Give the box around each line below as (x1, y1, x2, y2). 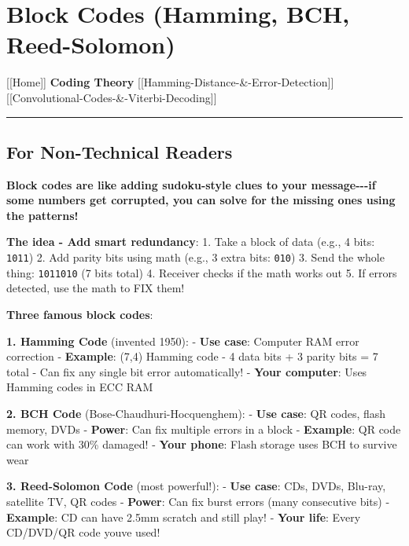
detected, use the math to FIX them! (6, 280, 185, 296)
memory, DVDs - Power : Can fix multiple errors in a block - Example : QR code (6, 420, 401, 437)
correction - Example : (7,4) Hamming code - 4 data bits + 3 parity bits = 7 (6, 348, 378, 365)
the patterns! (6, 207, 79, 223)
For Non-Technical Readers (6, 139, 233, 163)
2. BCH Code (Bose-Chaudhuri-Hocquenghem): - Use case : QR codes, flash (6, 405, 386, 421)
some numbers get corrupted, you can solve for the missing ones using (6, 192, 396, 208)
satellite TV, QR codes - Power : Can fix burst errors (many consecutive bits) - (6, 493, 390, 509)
